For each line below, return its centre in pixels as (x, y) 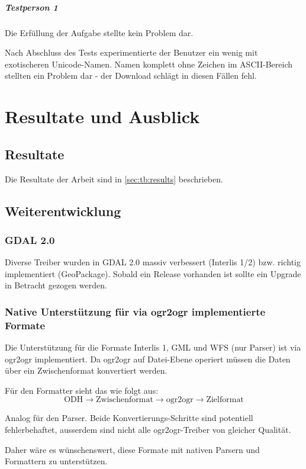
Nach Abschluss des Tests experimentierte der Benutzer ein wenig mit (131, 52)
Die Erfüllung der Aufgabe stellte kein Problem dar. (99, 32)
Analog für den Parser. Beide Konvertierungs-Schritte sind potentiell (129, 418)
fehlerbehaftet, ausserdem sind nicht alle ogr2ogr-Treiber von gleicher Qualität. (148, 429)
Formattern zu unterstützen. (56, 461)
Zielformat (225, 400)
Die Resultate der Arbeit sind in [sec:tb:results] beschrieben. (114, 179)
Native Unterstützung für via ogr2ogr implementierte (135, 311)
